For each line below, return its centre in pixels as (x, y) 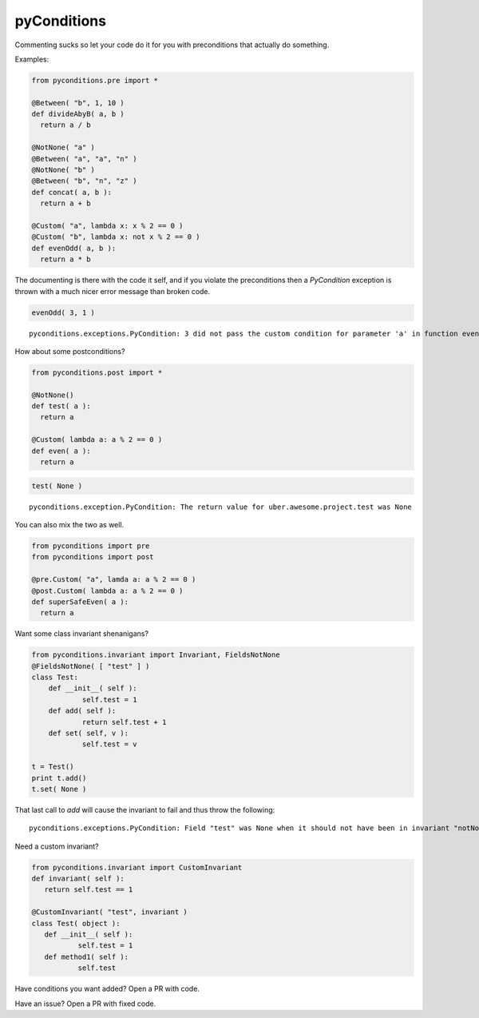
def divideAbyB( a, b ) (78, 114)
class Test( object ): (76, 923)
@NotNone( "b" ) (63, 170)
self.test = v (109, 744)
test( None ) (57, 486)
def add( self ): (82, 711)
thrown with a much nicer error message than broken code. (113, 291)
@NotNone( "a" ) (63, 147)
